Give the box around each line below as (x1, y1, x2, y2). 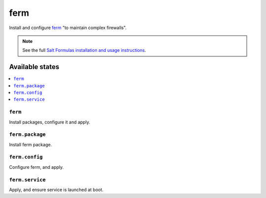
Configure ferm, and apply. (9, 164, 64, 170)
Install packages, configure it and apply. (9, 119, 91, 125)
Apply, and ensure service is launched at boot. (9, 187, 103, 193)
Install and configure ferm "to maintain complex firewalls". (9, 25, 127, 31)
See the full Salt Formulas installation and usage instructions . (22, 47, 146, 53)
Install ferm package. (9, 141, 52, 148)
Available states (9, 63, 60, 71)
